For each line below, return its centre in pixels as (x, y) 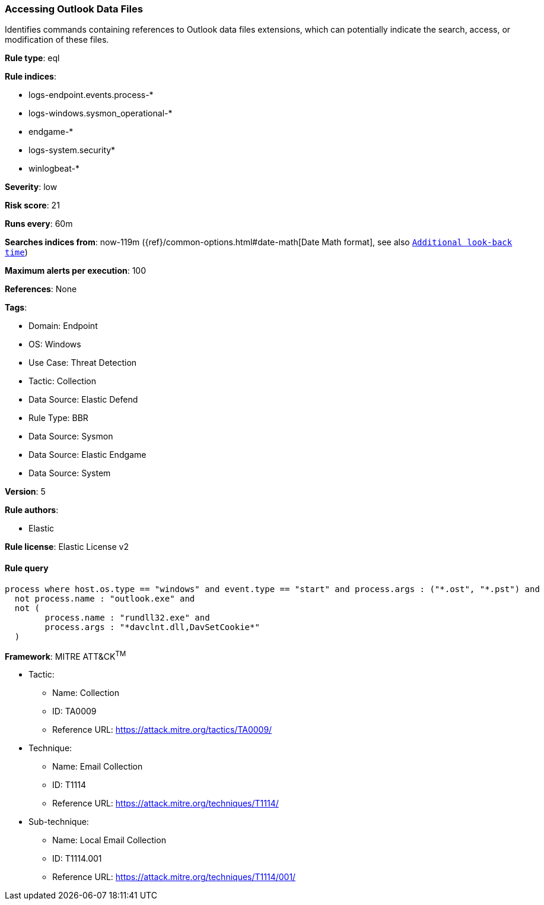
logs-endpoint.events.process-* (91, 95)
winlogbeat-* (54, 169)
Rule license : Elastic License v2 (67, 547)
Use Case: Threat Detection (83, 363)
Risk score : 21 (32, 205)
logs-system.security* (72, 150)
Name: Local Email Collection (109, 840)
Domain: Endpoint (63, 326)
